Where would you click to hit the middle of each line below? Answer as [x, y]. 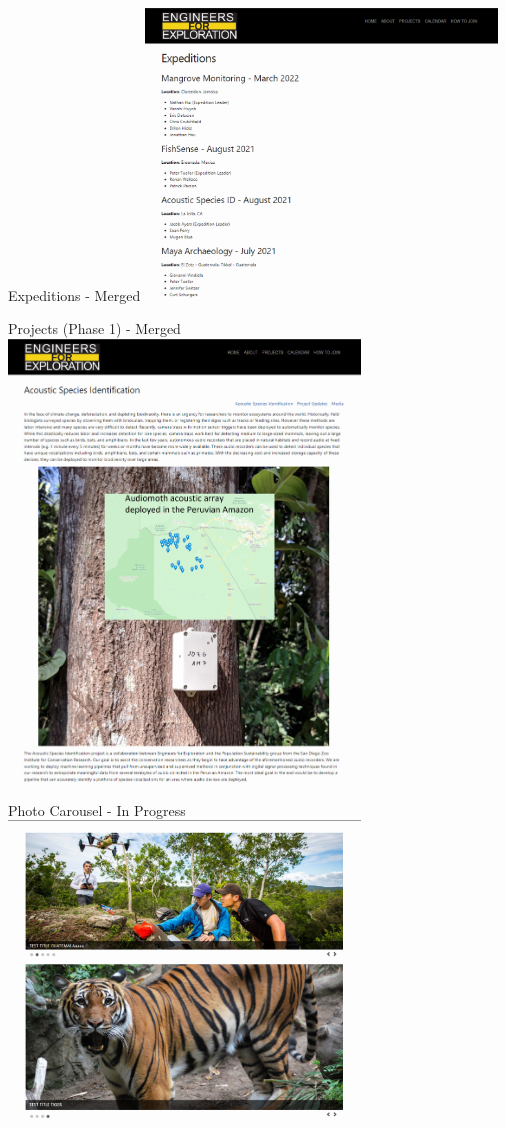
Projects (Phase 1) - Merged [94, 328]
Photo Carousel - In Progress [97, 809]
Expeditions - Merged [74, 294]
